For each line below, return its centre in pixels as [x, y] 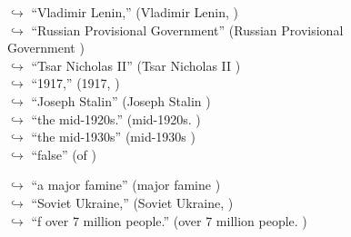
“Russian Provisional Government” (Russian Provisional [187, 30]
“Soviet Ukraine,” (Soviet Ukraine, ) [132, 202]
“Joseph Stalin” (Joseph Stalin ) [121, 100]
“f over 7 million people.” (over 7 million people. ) [169, 220]
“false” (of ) [64, 154]
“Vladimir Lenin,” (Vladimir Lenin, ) [135, 12]
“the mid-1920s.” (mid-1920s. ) [116, 118]
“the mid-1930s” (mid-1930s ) [113, 137]
